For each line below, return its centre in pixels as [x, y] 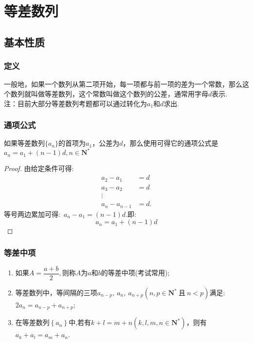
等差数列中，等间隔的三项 [56, 293]
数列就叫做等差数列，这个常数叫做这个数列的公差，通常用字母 [109, 93]
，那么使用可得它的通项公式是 [171, 143]
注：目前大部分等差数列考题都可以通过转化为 [75, 103]
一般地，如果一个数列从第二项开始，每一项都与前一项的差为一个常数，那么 [123, 84]
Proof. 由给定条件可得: [39, 168]
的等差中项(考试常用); [135, 273]
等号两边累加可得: [32, 214]
